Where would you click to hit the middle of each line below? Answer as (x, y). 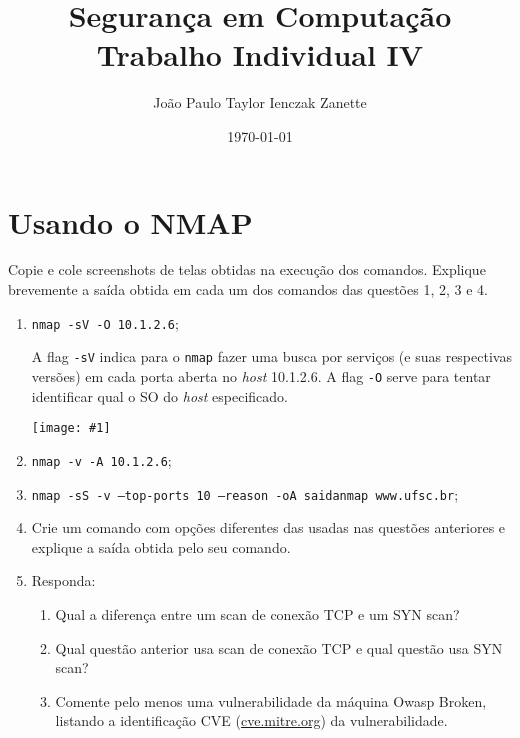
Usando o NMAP (130, 221)
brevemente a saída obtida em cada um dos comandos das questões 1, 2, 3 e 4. (248, 289)
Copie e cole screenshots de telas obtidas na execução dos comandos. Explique (247, 269)
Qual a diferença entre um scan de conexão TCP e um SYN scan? (257, 613)
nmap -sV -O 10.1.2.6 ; (105, 322)
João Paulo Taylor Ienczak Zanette (260, 102)
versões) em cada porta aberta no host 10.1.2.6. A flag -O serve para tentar (261, 375)
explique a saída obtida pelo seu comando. (161, 546)
